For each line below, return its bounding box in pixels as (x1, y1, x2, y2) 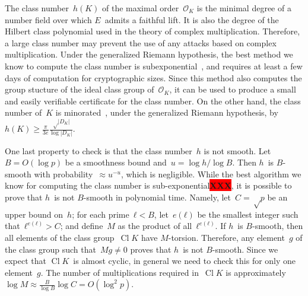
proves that (130, 243, 172, 255)
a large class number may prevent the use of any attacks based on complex (5, 36, 277, 49)
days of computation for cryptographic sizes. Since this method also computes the (5, 71, 302, 84)
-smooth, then (252, 219, 303, 232)
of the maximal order (102, 2, 179, 14)
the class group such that (5, 243, 96, 255)
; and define (60, 219, 103, 232)
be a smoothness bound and (65, 156, 167, 168)
